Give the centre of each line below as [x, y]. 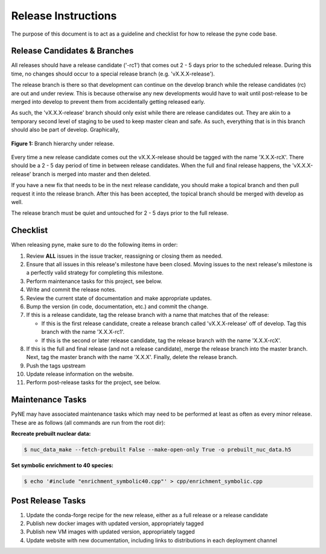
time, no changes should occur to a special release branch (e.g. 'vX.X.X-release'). [113, 74]
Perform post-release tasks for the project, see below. [94, 383]
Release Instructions [64, 16]
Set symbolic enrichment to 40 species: [62, 465]
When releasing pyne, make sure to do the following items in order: [94, 245]
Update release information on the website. [80, 374]
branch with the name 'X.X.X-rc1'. [83, 332]
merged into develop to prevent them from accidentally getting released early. [108, 102]
